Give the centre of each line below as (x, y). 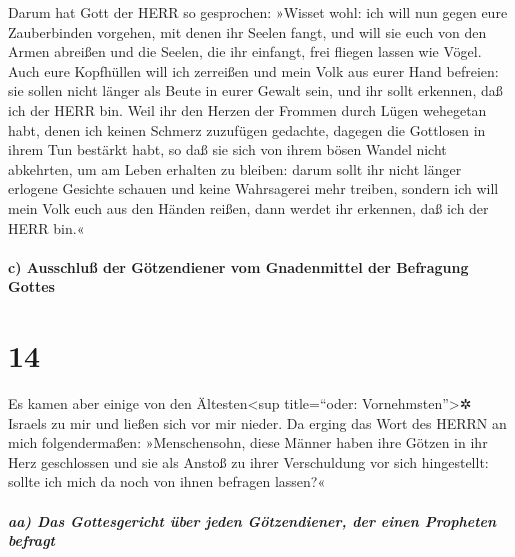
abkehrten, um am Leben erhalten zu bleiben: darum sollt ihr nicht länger (235, 168)
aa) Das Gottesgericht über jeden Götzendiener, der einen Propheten (252, 520)
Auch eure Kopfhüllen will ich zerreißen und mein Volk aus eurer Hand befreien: (253, 70)
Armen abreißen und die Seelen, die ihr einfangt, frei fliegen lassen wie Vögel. (245, 51)
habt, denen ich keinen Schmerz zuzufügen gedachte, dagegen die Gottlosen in (247, 129)
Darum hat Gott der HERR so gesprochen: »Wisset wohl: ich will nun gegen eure (258, 12)
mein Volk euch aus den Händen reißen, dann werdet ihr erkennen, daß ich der (248, 207)
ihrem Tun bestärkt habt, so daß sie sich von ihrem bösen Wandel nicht (227, 149)
